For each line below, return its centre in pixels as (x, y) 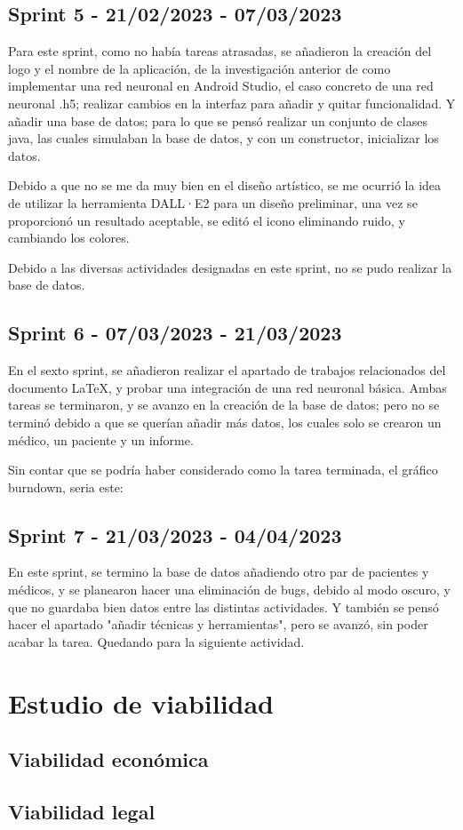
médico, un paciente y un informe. (101, 439)
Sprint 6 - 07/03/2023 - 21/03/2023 (175, 333)
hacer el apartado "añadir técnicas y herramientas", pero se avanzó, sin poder (218, 624)
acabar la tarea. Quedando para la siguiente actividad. (156, 641)
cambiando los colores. (69, 238)
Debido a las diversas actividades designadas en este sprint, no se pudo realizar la (230, 267)
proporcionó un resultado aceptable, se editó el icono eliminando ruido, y (207, 220)
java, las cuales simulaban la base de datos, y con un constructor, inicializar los (224, 138)
